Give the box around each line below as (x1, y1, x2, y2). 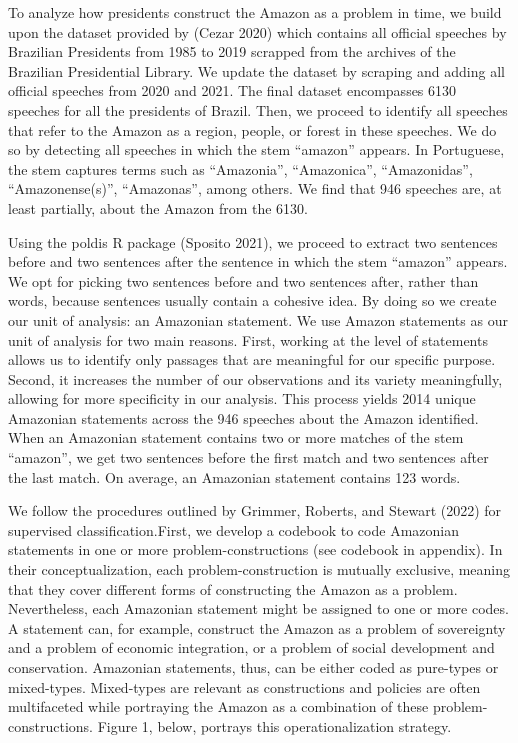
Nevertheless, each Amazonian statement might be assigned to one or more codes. (8, 598, 509, 619)
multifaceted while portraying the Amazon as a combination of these (8, 696, 429, 717)
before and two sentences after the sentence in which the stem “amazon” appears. (8, 251, 508, 272)
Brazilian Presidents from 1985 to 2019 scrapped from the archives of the (8, 41, 456, 62)
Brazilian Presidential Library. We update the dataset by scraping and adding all (8, 60, 505, 81)
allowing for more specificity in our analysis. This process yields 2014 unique (8, 388, 476, 409)
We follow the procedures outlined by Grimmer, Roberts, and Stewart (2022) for (8, 500, 502, 521)
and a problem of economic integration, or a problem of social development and (8, 637, 495, 658)
